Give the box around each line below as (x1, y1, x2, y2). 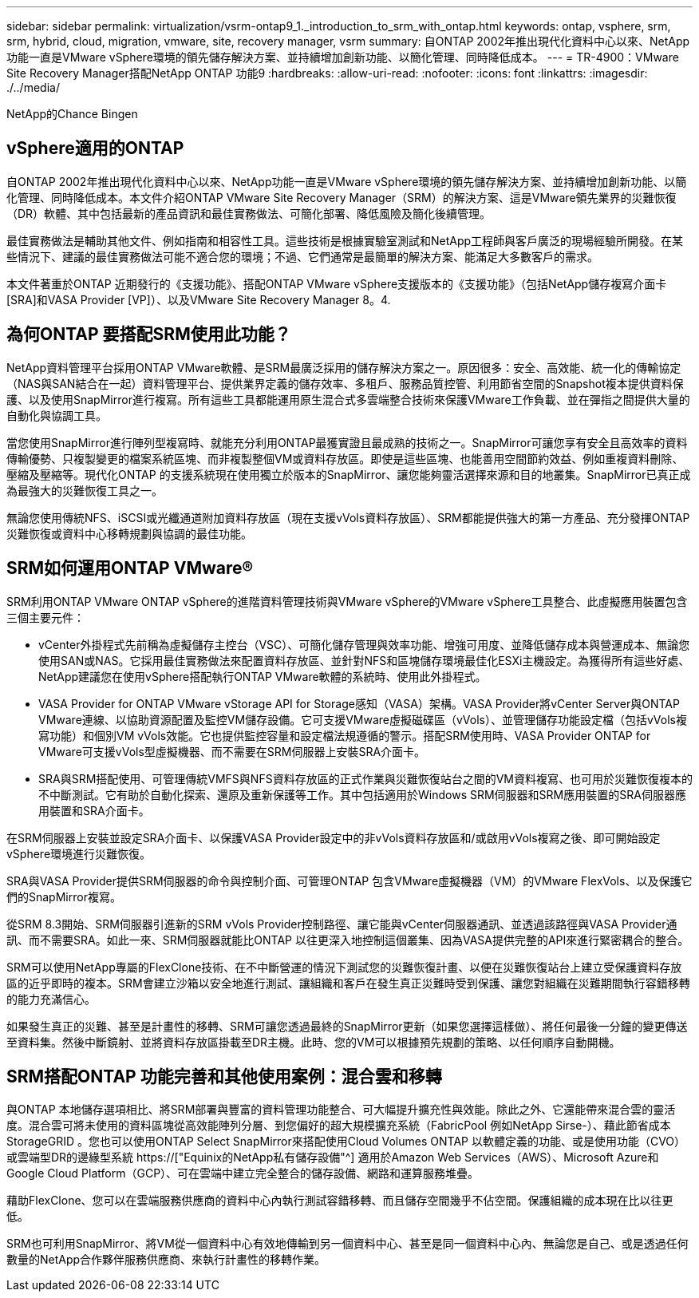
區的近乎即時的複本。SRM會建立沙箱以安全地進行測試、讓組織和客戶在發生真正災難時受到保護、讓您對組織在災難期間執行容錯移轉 (6, 975, 690, 990)
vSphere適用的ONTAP (6, 138, 184, 159)
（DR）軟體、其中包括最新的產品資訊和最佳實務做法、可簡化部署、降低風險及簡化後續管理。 (6, 206, 492, 220)
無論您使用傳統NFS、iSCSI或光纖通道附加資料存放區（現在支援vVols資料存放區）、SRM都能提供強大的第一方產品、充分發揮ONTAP (6, 510, 690, 524)
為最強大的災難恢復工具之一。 (6, 483, 163, 497)
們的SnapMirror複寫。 (6, 889, 121, 904)
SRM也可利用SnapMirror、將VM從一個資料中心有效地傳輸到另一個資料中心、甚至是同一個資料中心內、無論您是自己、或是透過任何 (6, 1237, 689, 1251)
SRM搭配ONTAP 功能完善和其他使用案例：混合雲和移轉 (6, 1066, 442, 1086)
